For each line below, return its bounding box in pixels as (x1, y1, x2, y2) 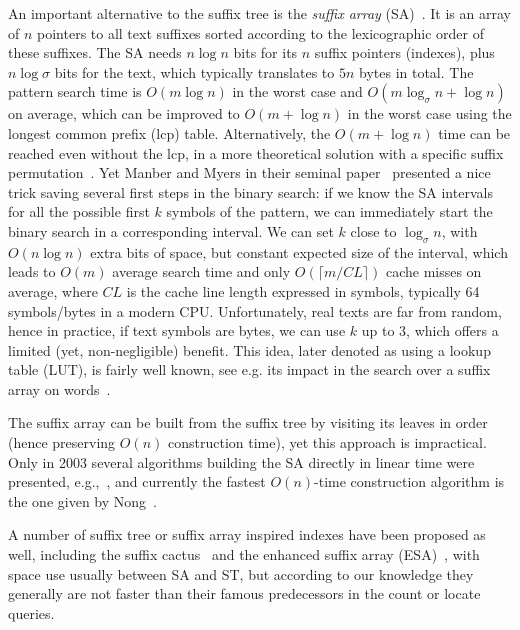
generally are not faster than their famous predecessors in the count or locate (8, 583, 481, 604)
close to (350, 220, 397, 241)
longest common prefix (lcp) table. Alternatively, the (8, 122, 331, 143)
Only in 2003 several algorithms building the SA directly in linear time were (8, 451, 475, 472)
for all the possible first (8, 201, 150, 222)
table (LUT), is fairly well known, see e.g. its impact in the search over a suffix (8, 359, 491, 380)
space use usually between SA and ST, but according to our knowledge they (8, 563, 474, 584)
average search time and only (112, 261, 291, 282)
